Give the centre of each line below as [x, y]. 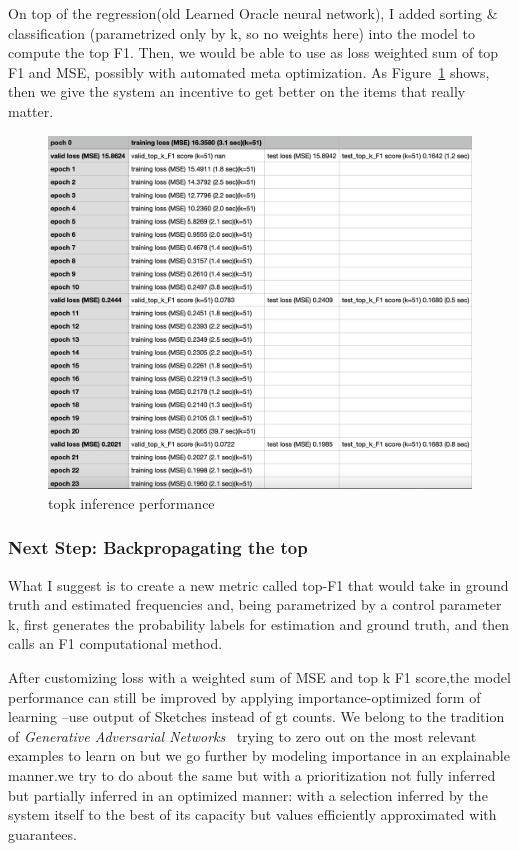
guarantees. [42, 833]
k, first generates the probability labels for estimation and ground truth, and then [259, 623]
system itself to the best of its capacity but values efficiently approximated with [252, 814]
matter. [31, 110]
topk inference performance [131, 502]
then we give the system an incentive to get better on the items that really [237, 91]
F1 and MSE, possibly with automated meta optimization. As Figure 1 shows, [249, 71]
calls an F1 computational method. [115, 643]
